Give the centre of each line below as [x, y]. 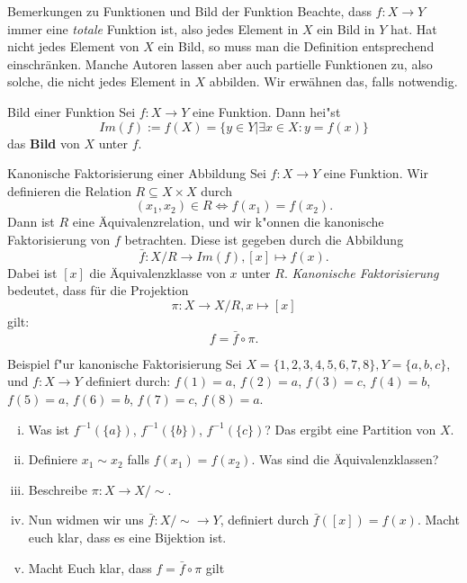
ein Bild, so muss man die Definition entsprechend [296, 46]
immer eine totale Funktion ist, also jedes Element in [153, 28]
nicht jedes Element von [73, 46]
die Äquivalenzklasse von [157, 272]
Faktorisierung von [59, 239]
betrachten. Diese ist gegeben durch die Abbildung [264, 239]
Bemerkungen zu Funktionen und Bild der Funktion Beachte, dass [189, 11]
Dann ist [31, 222]
